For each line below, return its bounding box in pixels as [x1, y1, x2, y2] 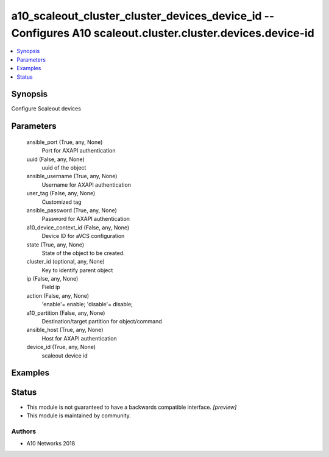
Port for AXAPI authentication [41, 147, 116, 154]
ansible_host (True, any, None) [26, 326, 104, 334]
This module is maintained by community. [26, 412, 131, 419]
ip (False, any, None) [26, 275, 79, 282]
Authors [11, 427, 37, 436]
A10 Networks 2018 [26, 440, 76, 447]
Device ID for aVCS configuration [41, 232, 125, 240]
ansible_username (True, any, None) [26, 173, 118, 180]
